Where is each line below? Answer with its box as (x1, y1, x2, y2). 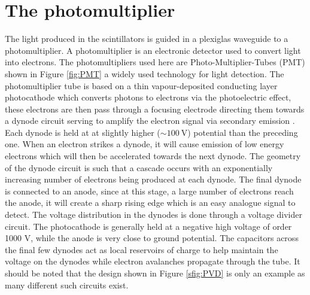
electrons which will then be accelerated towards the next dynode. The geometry (5, 150, 301, 162)
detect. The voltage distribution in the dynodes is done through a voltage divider (5, 208, 302, 221)
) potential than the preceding (187, 126, 298, 138)
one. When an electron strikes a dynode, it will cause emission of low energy (5, 138, 284, 150)
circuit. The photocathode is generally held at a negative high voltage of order (5, 220, 292, 232)
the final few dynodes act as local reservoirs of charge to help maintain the (5, 243, 278, 256)
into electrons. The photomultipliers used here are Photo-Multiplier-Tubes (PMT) (5, 56, 305, 68)
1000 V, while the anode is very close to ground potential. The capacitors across (5, 232, 299, 244)
